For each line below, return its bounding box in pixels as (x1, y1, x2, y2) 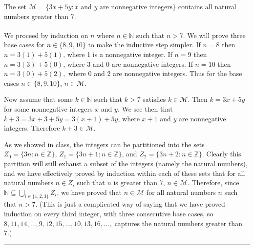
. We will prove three (183, 30, 246, 40)
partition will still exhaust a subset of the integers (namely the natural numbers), (4, 158, 248, 168)
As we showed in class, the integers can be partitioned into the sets (4, 139, 205, 149)
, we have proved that (57, 187, 122, 197)
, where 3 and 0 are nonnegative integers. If (63, 58, 193, 69)
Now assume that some (4, 94, 73, 104)
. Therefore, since (187, 177, 239, 188)
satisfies (143, 94, 166, 104)
